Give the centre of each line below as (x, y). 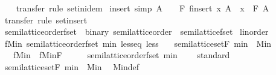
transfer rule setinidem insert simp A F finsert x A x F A (143, 8)
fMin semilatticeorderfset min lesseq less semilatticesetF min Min (138, 43)
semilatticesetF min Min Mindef (72, 66)
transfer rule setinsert (46, 19)
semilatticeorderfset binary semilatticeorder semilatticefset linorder (136, 31)
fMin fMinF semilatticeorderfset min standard (121, 55)
